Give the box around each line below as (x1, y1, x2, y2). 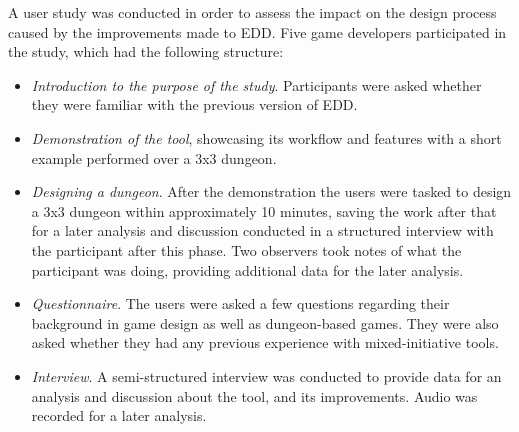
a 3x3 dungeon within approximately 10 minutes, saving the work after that (31, 200, 497, 221)
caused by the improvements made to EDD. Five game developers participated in (8, 21, 507, 42)
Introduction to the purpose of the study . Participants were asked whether (31, 74, 482, 95)
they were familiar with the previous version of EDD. (31, 94, 358, 115)
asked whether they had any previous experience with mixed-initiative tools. (31, 332, 499, 353)
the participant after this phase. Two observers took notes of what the (31, 239, 462, 260)
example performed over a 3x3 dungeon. (31, 147, 277, 168)
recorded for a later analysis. (31, 405, 207, 426)
